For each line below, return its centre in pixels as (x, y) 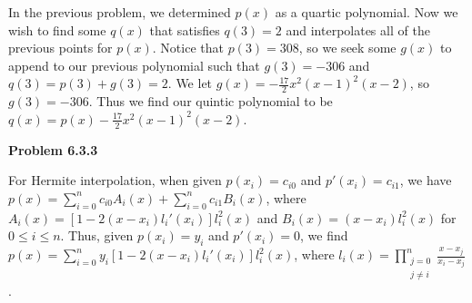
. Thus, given (97, 235)
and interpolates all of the (358, 29)
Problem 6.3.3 (53, 149)
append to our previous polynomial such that (134, 65)
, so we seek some (347, 48)
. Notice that (188, 48)
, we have (426, 180)
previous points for (60, 48)
